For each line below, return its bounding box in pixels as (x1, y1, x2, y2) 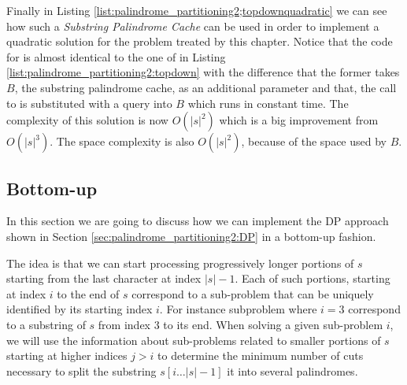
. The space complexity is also (50, 133, 194, 150)
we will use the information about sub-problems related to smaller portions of (6, 331, 381, 348)
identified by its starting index (6, 301, 153, 317)
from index (98, 316, 150, 332)
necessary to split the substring (6, 362, 157, 379)
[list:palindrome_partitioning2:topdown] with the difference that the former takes (6, 64, 400, 80)
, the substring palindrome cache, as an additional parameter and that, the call (14, 79, 397, 95)
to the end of (57, 285, 120, 302)
